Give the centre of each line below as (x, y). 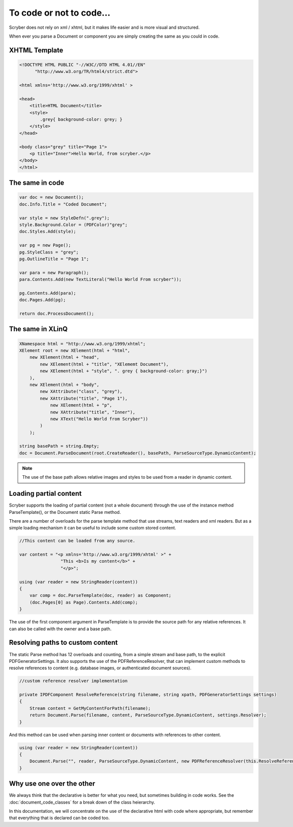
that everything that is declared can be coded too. (59, 818)
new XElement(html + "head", (64, 357)
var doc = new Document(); (52, 197)
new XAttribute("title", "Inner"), (93, 412)
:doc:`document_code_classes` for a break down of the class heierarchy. (82, 802)
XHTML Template (36, 50)
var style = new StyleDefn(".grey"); (64, 218)
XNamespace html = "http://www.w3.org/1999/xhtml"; (83, 344)
